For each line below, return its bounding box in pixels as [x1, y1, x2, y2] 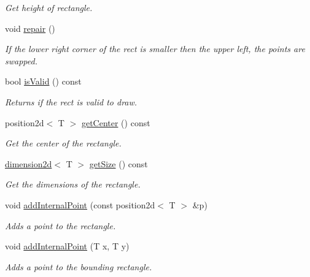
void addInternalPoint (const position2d [5, 198, 155, 211]
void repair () [5, 21, 55, 34]
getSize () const [89, 157, 148, 170]
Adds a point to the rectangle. [5, 219, 116, 232]
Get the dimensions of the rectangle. [5, 178, 141, 191]
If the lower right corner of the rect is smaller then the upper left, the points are [5, 42, 305, 55]
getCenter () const [81, 116, 150, 129]
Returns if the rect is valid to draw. [5, 95, 138, 108]
